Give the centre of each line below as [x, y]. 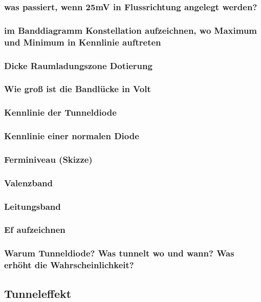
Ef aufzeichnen [35, 230]
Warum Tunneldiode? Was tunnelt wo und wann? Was [119, 253]
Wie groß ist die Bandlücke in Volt [78, 89]
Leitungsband [32, 206]
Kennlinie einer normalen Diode [72, 136]
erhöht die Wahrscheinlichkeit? [69, 265]
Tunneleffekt [38, 293]
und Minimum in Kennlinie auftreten [83, 42]
